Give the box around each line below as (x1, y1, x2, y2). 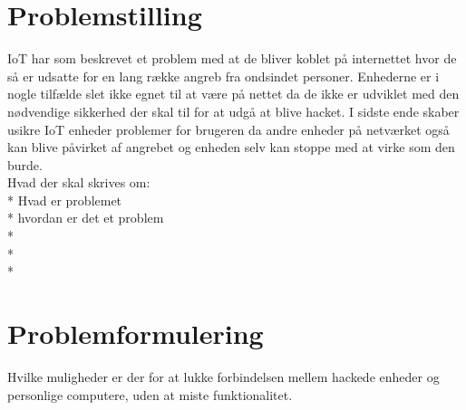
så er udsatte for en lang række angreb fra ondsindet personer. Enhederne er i (7, 66, 440, 85)
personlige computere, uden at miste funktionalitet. (7, 385, 293, 404)
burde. (7, 155, 43, 174)
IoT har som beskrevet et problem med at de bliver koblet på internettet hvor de (7, 49, 457, 68)
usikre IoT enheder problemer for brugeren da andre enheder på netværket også (7, 119, 450, 138)
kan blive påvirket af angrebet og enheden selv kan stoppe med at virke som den (7, 138, 455, 157)
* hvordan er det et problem (7, 208, 164, 227)
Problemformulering (7, 315, 264, 352)
